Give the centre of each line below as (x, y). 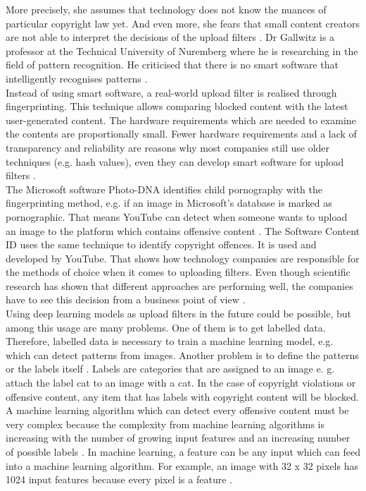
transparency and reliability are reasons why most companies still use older (168, 147)
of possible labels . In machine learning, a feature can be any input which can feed (183, 451)
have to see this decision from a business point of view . (126, 299)
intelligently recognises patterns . (77, 78)
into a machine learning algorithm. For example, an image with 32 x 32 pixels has (182, 465)
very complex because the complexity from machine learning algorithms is (165, 424)
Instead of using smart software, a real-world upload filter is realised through (171, 92)
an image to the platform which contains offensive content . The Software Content (183, 230)
